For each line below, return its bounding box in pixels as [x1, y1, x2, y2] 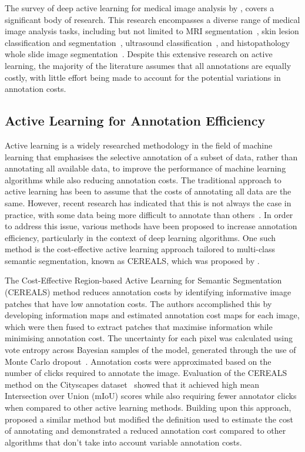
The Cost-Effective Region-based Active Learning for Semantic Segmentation [5, 274, 282, 286]
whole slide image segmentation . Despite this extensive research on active [5, 48, 273, 60]
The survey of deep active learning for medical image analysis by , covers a [5, 2, 274, 14]
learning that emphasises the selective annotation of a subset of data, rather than [5, 150, 298, 163]
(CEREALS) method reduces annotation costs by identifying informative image [5, 286, 291, 298]
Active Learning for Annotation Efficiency [5, 111, 266, 130]
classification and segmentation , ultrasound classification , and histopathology [5, 36, 290, 48]
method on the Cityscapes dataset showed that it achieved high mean [5, 378, 260, 390]
